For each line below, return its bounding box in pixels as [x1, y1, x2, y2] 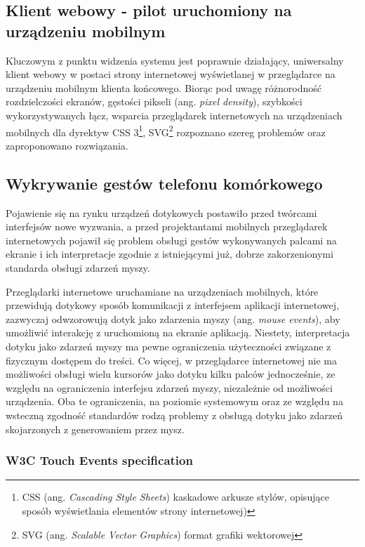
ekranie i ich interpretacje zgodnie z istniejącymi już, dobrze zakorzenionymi [6, 246, 333, 261]
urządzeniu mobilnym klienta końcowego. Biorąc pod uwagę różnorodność [6, 80, 321, 95]
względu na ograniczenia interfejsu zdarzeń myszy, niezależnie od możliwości [6, 380, 333, 395]
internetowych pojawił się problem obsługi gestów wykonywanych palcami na [6, 232, 337, 247]
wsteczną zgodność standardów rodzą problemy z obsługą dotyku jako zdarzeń [6, 407, 343, 422]
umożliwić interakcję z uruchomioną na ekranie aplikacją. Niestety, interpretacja [6, 325, 350, 340]
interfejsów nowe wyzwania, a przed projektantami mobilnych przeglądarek [6, 219, 328, 234]
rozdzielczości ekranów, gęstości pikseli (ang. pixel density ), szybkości [6, 94, 303, 109]
